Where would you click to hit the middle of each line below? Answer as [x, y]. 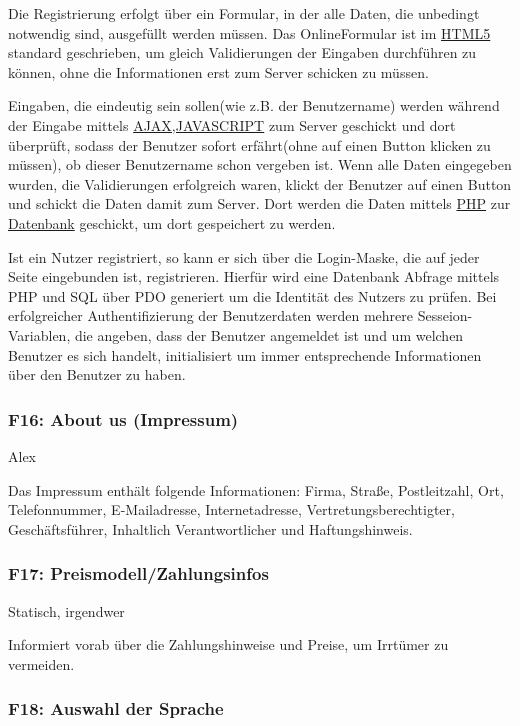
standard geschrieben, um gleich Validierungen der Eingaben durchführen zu [242, 52]
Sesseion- [445, 315]
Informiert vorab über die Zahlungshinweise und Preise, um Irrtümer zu [228, 644]
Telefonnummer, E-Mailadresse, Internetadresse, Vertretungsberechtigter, [231, 509]
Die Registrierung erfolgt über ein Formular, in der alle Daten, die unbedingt [244, 13]
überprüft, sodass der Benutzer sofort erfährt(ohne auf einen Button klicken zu [249, 144]
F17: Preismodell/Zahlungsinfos [138, 573]
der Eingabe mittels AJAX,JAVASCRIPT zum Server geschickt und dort [232, 124]
